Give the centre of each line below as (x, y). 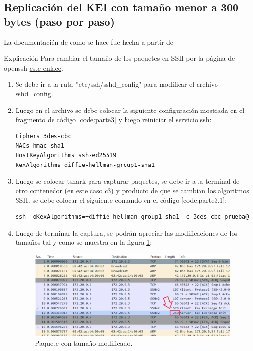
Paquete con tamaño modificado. (84, 343)
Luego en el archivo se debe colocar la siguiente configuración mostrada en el (130, 110)
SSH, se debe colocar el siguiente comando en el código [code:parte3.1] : (121, 200)
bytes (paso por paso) (60, 21)
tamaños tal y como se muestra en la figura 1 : (84, 242)
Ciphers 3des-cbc (43, 136)
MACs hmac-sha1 (40, 146)
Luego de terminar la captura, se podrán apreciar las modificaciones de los (126, 232)
